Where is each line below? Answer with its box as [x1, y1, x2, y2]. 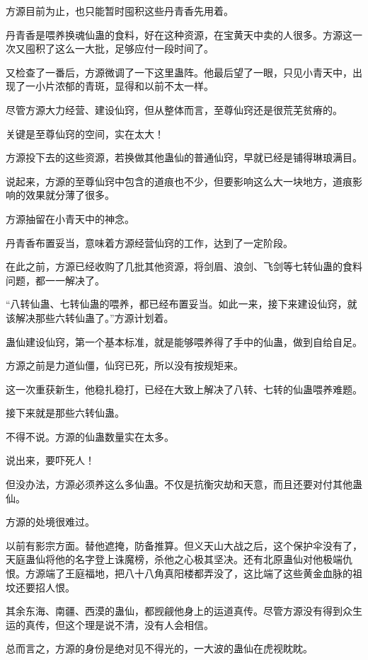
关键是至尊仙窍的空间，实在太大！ [6, 126, 164, 141]
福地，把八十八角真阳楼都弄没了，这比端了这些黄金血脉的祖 [84, 566, 362, 581]
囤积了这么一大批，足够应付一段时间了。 [25, 41, 214, 56]
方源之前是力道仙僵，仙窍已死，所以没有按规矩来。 [6, 358, 243, 373]
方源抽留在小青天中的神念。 [6, 211, 134, 226]
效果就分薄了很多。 [25, 187, 115, 202]
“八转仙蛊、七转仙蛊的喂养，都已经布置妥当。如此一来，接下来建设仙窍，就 [6, 296, 357, 311]
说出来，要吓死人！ [6, 453, 95, 468]
